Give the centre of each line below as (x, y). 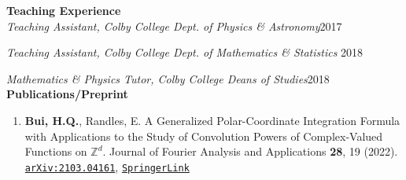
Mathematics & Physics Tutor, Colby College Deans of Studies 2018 (168, 78)
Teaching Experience (64, 10)
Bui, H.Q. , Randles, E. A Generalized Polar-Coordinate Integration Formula (212, 120)
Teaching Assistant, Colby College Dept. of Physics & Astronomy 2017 (174, 26)
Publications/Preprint (67, 94)
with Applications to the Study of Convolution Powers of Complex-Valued (204, 136)
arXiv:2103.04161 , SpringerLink (107, 166)
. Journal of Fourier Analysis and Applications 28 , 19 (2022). (250, 151)
